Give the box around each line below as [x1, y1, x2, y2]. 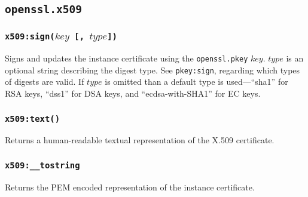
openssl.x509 [5, 3, 82, 16]
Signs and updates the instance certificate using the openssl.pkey [5, 52, 248, 64]
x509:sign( [5, 32, 55, 42]
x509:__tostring [5, 160, 80, 170]
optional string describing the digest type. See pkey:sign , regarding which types [5, 63, 300, 76]
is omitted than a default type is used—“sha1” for [105, 75, 288, 88]
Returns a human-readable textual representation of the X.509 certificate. [5, 134, 275, 146]
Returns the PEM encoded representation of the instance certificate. [5, 180, 255, 193]
